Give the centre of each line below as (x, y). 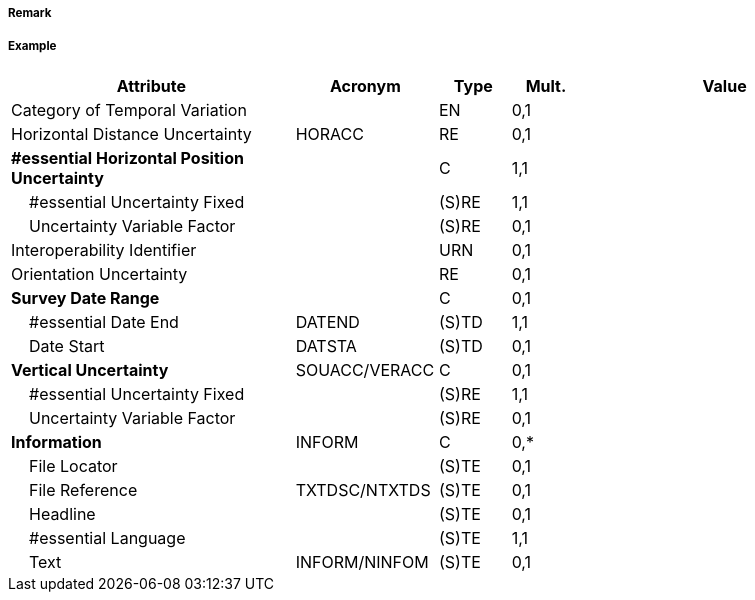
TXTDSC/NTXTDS (363, 489)
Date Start (67, 345)
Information (56, 441)
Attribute (151, 85)
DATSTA (326, 345)
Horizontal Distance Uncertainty (131, 133)
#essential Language (107, 537)
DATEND (327, 321)
